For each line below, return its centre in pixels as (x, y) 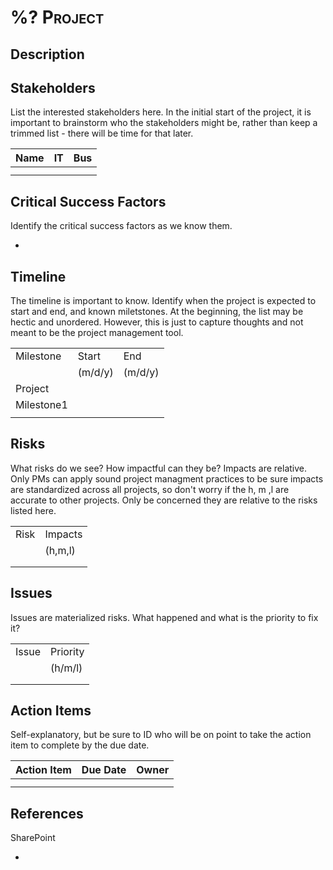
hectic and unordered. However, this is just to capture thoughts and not (157, 322)
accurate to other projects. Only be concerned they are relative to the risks (164, 500)
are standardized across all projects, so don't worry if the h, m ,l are (150, 489)
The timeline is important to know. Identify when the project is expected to (163, 301)
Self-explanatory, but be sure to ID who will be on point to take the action (161, 735)
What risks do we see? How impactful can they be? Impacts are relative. (159, 468)
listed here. (33, 510)
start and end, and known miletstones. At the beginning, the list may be (157, 312)
